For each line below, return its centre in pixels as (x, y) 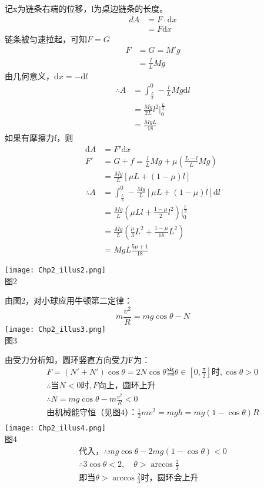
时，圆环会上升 (170, 478)
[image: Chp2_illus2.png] (55, 270)
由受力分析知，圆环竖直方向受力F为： (78, 360)
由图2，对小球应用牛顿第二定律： (68, 300)
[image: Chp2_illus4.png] (55, 428)
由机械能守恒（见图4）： (92, 413)
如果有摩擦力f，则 (39, 138)
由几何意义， (29, 75)
